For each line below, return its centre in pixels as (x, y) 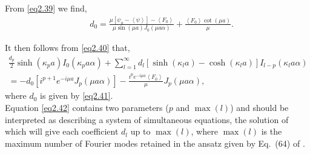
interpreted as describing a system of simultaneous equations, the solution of (147, 119)
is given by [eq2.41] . (77, 95)
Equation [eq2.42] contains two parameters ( (87, 108)
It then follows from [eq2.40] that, (68, 48)
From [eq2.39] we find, (46, 8)
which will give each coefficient (62, 131)
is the (272, 131)
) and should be (259, 108)
